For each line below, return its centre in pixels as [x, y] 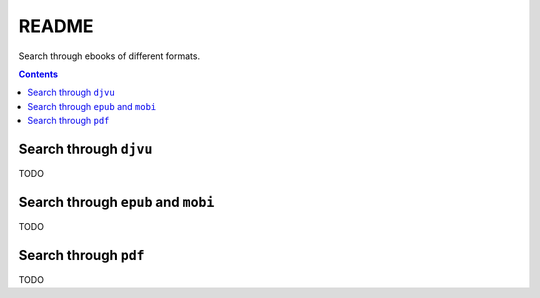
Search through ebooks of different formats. [109, 56]
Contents [38, 74]
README [56, 26]
